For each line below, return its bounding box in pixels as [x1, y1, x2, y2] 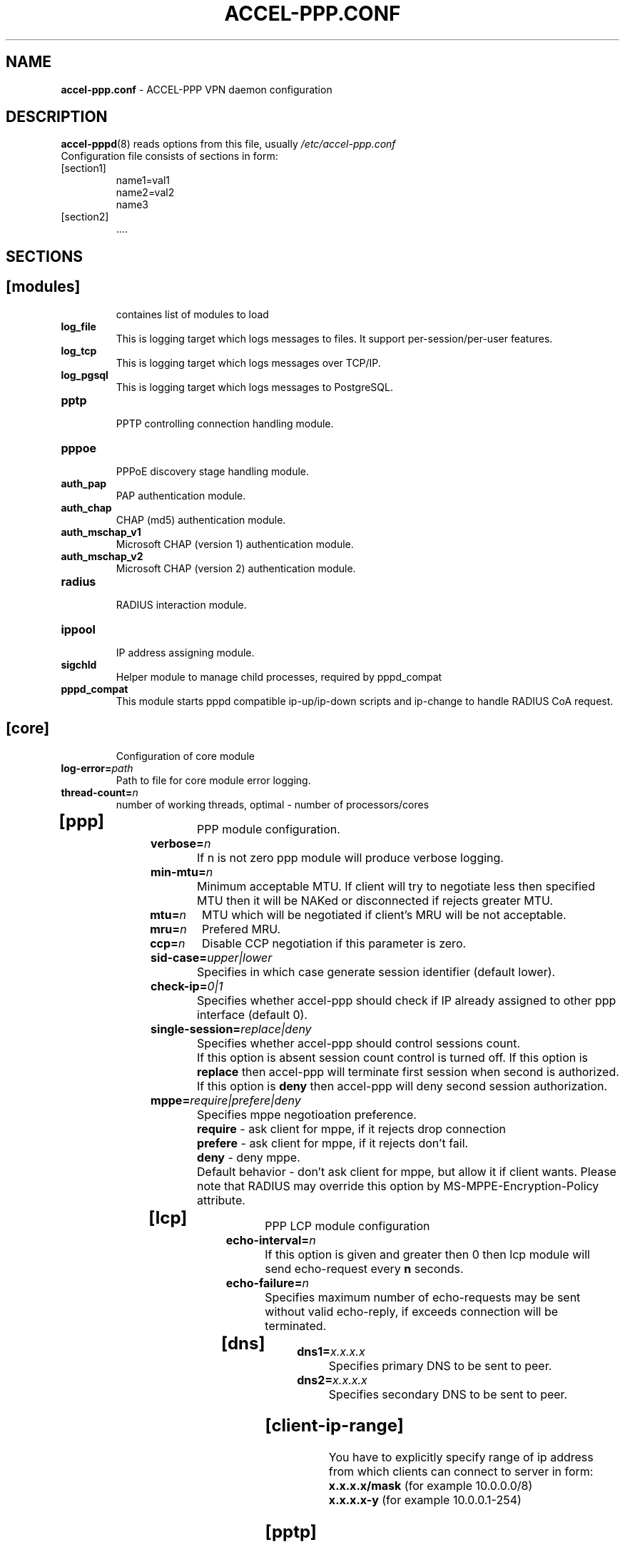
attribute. [197, 1192, 245, 1207]
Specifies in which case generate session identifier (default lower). [197, 964, 556, 979]
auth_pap [61, 477, 107, 490]
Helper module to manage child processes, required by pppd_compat [116, 670, 442, 683]
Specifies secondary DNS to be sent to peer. [328, 1386, 568, 1401]
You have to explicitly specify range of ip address [328, 1450, 594, 1465]
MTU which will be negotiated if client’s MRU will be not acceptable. [201, 907, 566, 922]
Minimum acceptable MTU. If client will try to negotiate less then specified [197, 878, 595, 893]
